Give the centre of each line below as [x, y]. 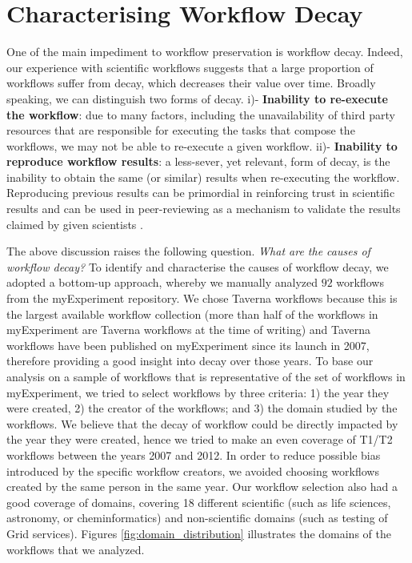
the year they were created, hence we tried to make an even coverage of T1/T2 [200, 439]
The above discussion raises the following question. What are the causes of [188, 251]
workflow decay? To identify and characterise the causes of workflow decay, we [198, 266]
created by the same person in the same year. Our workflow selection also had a [202, 487]
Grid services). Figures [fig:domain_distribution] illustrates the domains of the [199, 533]
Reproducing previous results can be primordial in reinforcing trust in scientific [201, 193]
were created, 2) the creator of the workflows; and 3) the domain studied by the [202, 408]
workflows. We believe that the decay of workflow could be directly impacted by [202, 423]
